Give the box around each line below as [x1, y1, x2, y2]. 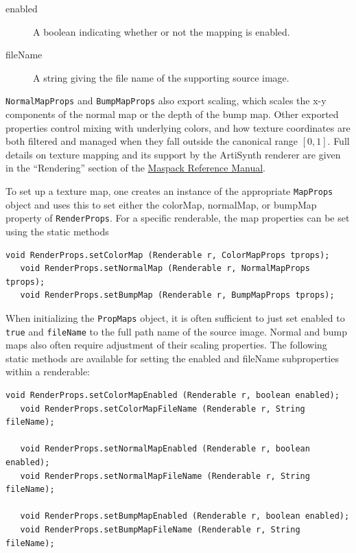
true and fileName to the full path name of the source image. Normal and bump [5, 324, 347, 338]
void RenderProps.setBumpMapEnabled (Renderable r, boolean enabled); [20, 511, 350, 521]
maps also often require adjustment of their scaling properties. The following [5, 338, 327, 352]
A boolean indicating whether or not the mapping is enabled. [33, 24, 290, 38]
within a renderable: [5, 364, 90, 379]
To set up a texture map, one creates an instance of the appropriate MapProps [5, 184, 333, 198]
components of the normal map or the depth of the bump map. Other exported [5, 107, 339, 121]
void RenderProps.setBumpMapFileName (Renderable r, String [20, 524, 300, 534]
